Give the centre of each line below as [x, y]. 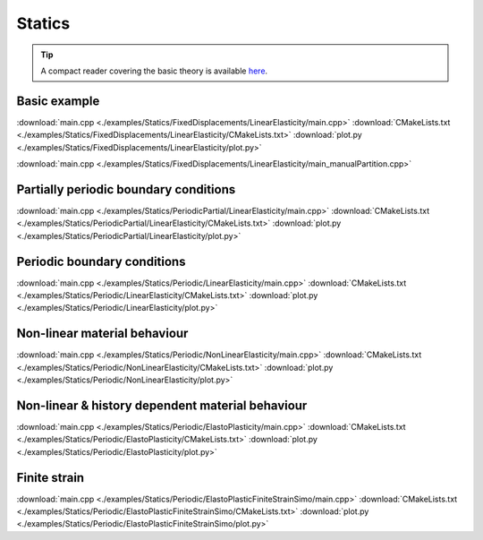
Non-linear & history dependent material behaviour [162, 405]
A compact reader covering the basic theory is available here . [154, 71]
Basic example [58, 101]
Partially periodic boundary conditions [126, 189]
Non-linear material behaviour [102, 334]
